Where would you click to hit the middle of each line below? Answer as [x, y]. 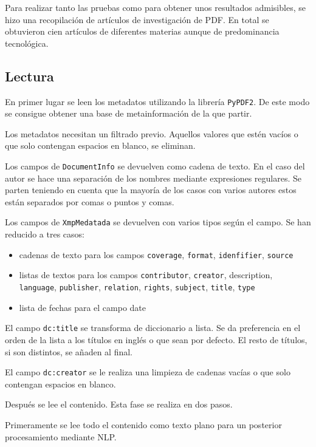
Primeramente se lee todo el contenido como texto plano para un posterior [143, 424]
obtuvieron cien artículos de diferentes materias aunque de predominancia [142, 31]
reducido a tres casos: [45, 234]
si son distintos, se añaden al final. [69, 351]
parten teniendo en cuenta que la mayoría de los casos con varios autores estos [151, 190]
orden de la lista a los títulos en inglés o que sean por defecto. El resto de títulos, [156, 339]
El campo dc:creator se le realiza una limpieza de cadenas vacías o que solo [148, 372]
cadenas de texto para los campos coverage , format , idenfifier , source [156, 254]
